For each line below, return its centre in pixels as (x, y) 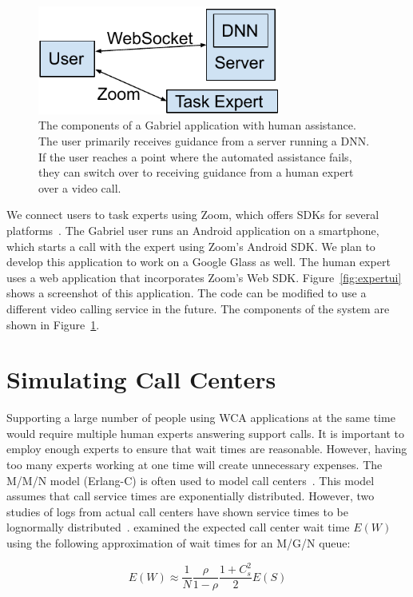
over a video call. (80, 187)
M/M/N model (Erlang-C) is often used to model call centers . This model (191, 480)
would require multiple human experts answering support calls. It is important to (206, 433)
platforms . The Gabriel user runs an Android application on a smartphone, (193, 231)
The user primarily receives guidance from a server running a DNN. (204, 141)
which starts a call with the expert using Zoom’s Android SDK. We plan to (191, 246)
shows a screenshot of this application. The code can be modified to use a (187, 293)
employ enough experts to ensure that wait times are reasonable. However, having (207, 449)
